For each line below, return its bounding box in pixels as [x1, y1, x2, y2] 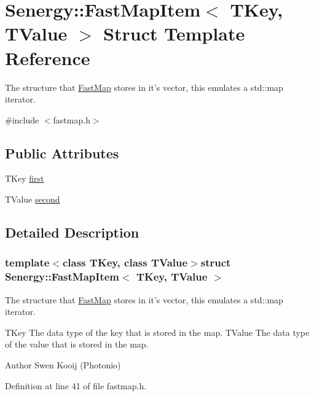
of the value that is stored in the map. [5, 338, 149, 351]
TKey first [5, 172, 44, 185]
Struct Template [103, 21, 245, 46]
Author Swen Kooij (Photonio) [5, 358, 121, 371]
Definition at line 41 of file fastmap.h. [5, 379, 147, 392]
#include [5, 113, 39, 126]
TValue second [5, 193, 60, 206]
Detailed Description [5, 223, 139, 242]
